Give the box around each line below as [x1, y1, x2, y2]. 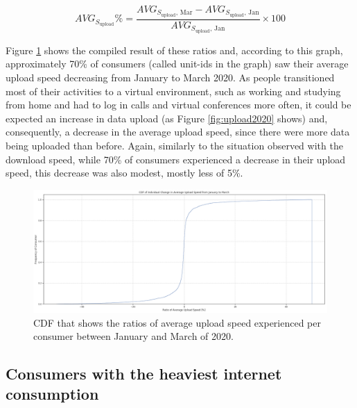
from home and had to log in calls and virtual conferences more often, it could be [6, 97, 351, 112]
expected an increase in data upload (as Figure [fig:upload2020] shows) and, [6, 111, 328, 125]
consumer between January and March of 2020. [33, 329, 234, 343]
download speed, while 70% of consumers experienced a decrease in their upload [6, 152, 346, 166]
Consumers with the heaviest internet [6, 363, 282, 384]
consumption [6, 383, 99, 405]
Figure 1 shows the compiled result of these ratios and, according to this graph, [6, 42, 343, 57]
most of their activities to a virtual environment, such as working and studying [6, 83, 341, 98]
